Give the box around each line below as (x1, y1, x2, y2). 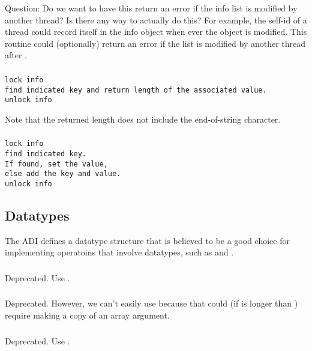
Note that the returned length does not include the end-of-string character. (5, 112, 281, 125)
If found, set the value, (5, 159, 108, 168)
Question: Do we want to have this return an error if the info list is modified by (5, 2, 298, 14)
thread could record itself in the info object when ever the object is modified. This (5, 25, 307, 38)
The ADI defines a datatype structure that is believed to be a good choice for (5, 234, 290, 246)
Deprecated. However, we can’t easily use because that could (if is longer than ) (5, 297, 298, 310)
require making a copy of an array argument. (5, 309, 170, 322)
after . (5, 49, 27, 61)
